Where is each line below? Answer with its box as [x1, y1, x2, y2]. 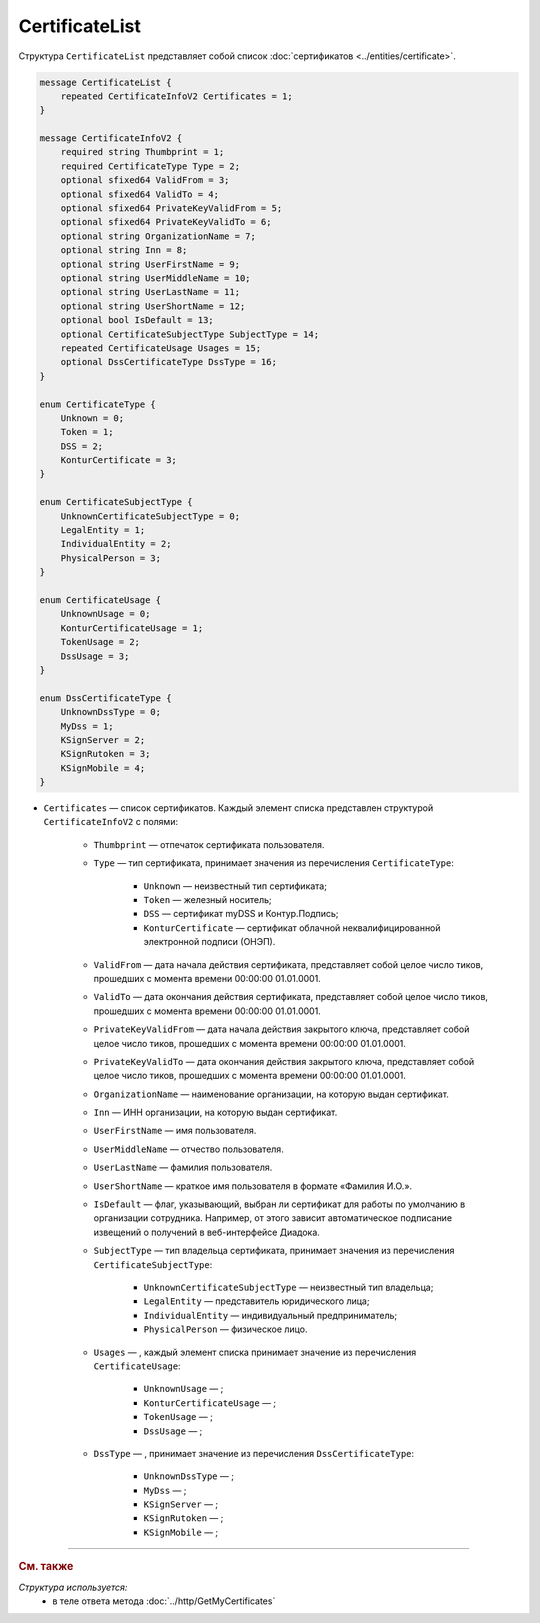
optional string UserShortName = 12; [60, 300, 246, 312]
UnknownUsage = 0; [60, 608, 151, 620]
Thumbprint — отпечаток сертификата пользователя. [93, 838, 325, 850]
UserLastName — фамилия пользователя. [93, 1161, 273, 1174]
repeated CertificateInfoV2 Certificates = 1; [60, 90, 294, 102]
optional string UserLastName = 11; [60, 286, 240, 298]
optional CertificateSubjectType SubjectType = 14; [60, 328, 320, 340]
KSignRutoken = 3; [60, 748, 151, 760]
